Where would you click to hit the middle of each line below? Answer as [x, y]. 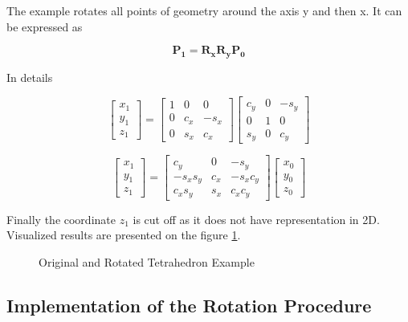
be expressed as [45, 26]
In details [30, 77]
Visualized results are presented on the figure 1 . [124, 235]
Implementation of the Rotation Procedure [189, 305]
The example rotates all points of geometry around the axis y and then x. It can [204, 10]
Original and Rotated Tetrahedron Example [147, 261]
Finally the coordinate [61, 219]
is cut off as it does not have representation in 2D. [256, 219]
